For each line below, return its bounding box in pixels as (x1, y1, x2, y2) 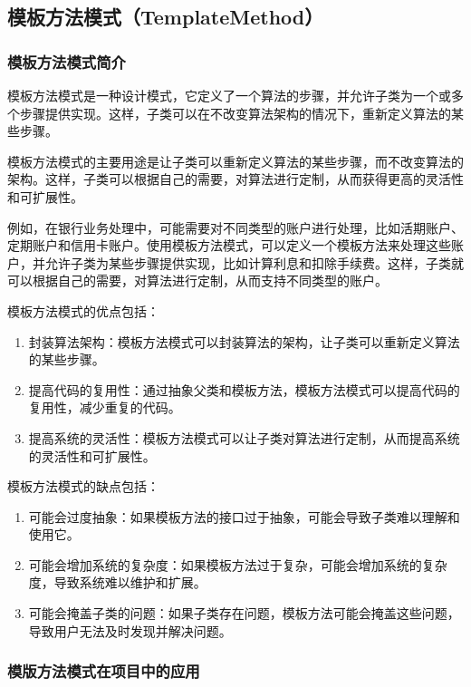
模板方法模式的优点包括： (7, 301, 159, 320)
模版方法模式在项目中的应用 (7, 660, 200, 682)
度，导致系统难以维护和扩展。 (28, 573, 207, 592)
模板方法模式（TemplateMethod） (7, 3, 324, 31)
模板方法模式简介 (7, 50, 126, 73)
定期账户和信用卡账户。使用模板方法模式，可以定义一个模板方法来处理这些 (7, 236, 451, 255)
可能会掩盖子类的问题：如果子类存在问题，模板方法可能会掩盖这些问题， (28, 604, 460, 623)
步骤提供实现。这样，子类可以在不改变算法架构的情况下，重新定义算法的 (19, 103, 451, 122)
